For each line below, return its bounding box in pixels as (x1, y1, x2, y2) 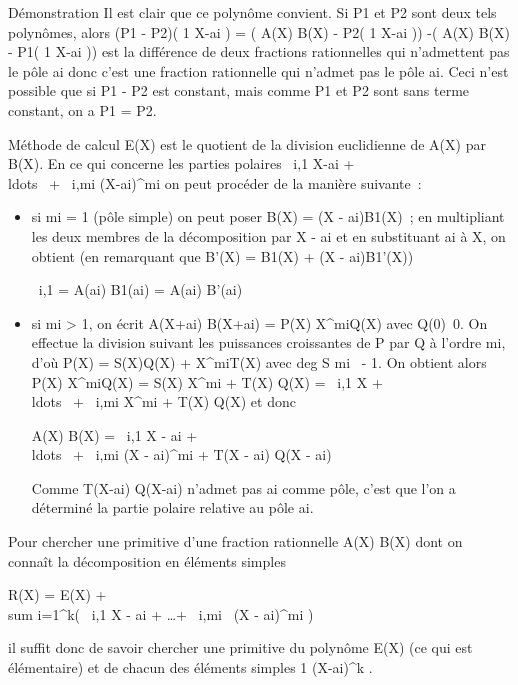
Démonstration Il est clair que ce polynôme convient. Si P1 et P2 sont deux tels (8, 2, 497, 22)
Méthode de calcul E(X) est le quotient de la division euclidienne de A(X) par (8, 133, 486, 154)
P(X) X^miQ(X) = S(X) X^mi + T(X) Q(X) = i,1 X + (31, 371, 383, 392)
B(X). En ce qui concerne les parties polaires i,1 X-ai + (8, 153, 355, 174)
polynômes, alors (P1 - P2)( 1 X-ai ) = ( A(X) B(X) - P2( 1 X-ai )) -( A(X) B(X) (8, 21, 510, 42)
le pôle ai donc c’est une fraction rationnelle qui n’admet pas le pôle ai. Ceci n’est (8, 60, 509, 81)
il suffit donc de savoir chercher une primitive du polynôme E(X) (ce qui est (8, 637, 473, 658)
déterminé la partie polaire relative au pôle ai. (31, 497, 314, 518)
